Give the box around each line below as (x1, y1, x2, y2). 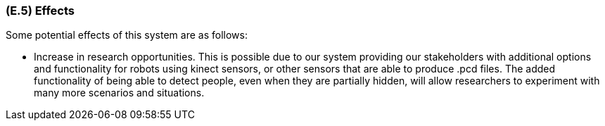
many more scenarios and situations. (34, 87, 205, 99)
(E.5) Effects (6, 4, 75, 18)
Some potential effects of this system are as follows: (6, 29, 248, 42)
